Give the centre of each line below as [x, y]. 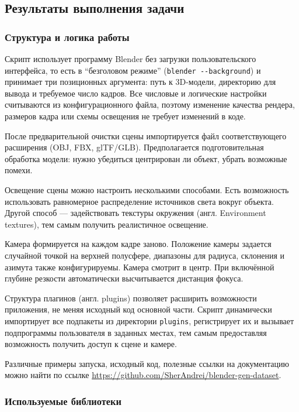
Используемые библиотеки [63, 401]
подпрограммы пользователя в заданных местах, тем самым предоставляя [136, 332]
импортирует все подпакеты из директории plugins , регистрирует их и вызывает [149, 320]
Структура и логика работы [67, 37]
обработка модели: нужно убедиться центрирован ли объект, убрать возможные [146, 158]
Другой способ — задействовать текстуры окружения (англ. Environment [135, 213]
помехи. [19, 170]
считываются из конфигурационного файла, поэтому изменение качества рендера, [150, 104]
